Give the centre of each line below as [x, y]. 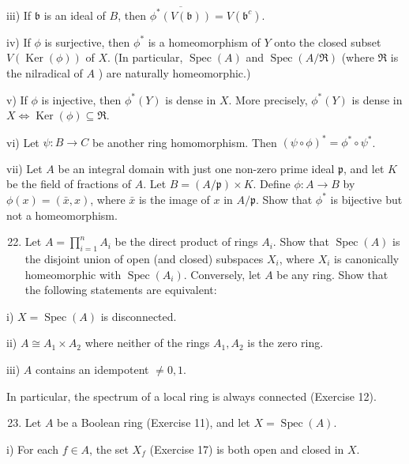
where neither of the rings [147, 343]
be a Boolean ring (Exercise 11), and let [154, 423]
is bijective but [366, 199]
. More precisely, [268, 99]
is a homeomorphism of [204, 41]
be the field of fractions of [69, 184]
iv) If [19, 41]
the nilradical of [45, 72]
